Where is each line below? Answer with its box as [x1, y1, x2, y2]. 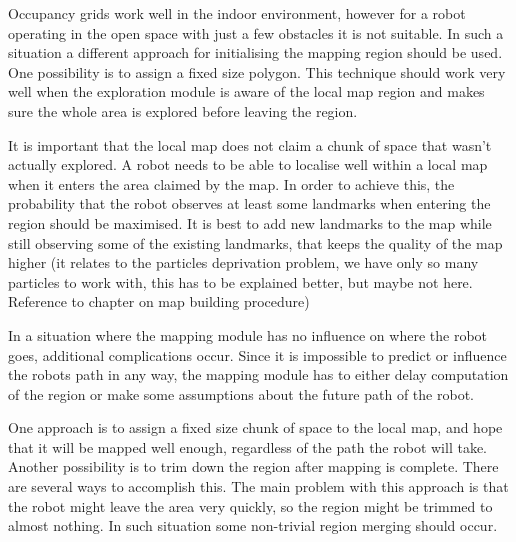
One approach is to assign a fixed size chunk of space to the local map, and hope [8, 417, 503, 438]
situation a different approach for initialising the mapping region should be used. [8, 42, 503, 63]
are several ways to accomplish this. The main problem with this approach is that [8, 476, 509, 497]
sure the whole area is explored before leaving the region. [8, 100, 358, 121]
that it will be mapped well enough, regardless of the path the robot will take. [8, 436, 488, 457]
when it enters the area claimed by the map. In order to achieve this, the [8, 173, 455, 194]
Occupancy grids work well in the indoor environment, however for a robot [8, 3, 466, 23]
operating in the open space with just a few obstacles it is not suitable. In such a [8, 22, 504, 43]
